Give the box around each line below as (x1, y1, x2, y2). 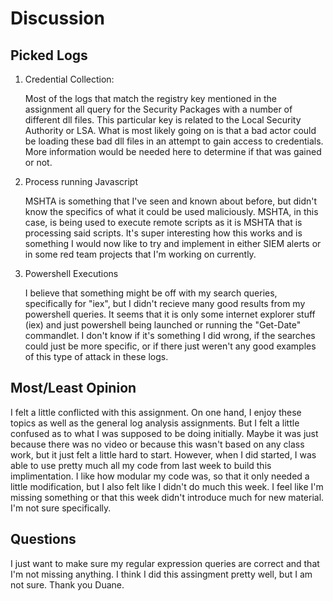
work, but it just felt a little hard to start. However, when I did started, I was (10, 448, 317, 461)
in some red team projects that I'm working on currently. (24, 248, 257, 260)
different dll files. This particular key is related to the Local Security (24, 114, 302, 126)
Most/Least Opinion (10, 380, 137, 397)
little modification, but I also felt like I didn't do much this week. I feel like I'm (10, 480, 324, 492)
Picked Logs (10, 47, 88, 64)
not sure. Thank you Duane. (10, 578, 125, 591)
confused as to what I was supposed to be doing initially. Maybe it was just (10, 427, 319, 439)
